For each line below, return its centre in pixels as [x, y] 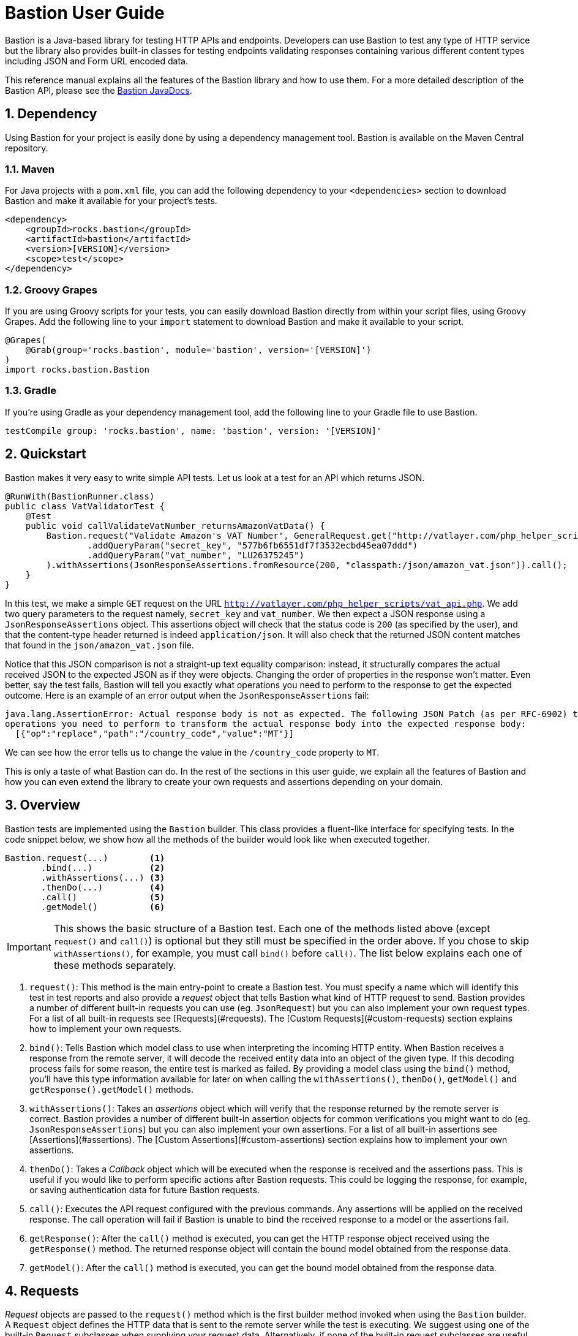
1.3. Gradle [31, 391]
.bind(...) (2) [103, 867]
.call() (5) [103, 897]
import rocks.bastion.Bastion [77, 370]
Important [29, 947]
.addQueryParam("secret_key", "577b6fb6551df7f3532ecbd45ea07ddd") [253, 545]
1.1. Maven [30, 169]
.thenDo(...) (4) [103, 887]
